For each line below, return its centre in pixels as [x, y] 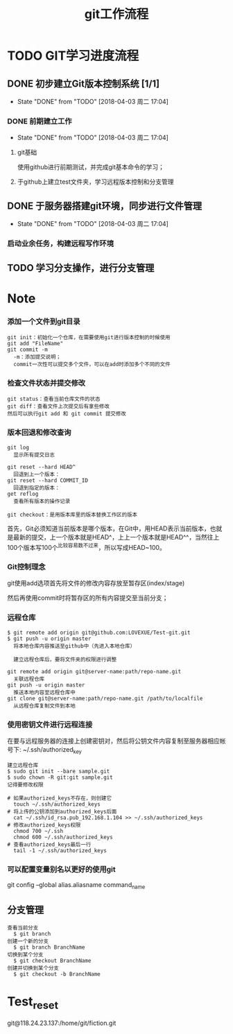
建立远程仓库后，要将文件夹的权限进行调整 [65, 660]
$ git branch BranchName [49, 947]
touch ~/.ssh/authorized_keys [57, 804]
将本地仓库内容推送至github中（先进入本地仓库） [75, 646]
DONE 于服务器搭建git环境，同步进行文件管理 [105, 206]
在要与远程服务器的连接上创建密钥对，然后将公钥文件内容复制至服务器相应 [113, 741]
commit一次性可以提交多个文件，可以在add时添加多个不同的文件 [92, 364]
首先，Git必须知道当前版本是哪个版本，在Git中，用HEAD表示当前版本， [109, 528]
